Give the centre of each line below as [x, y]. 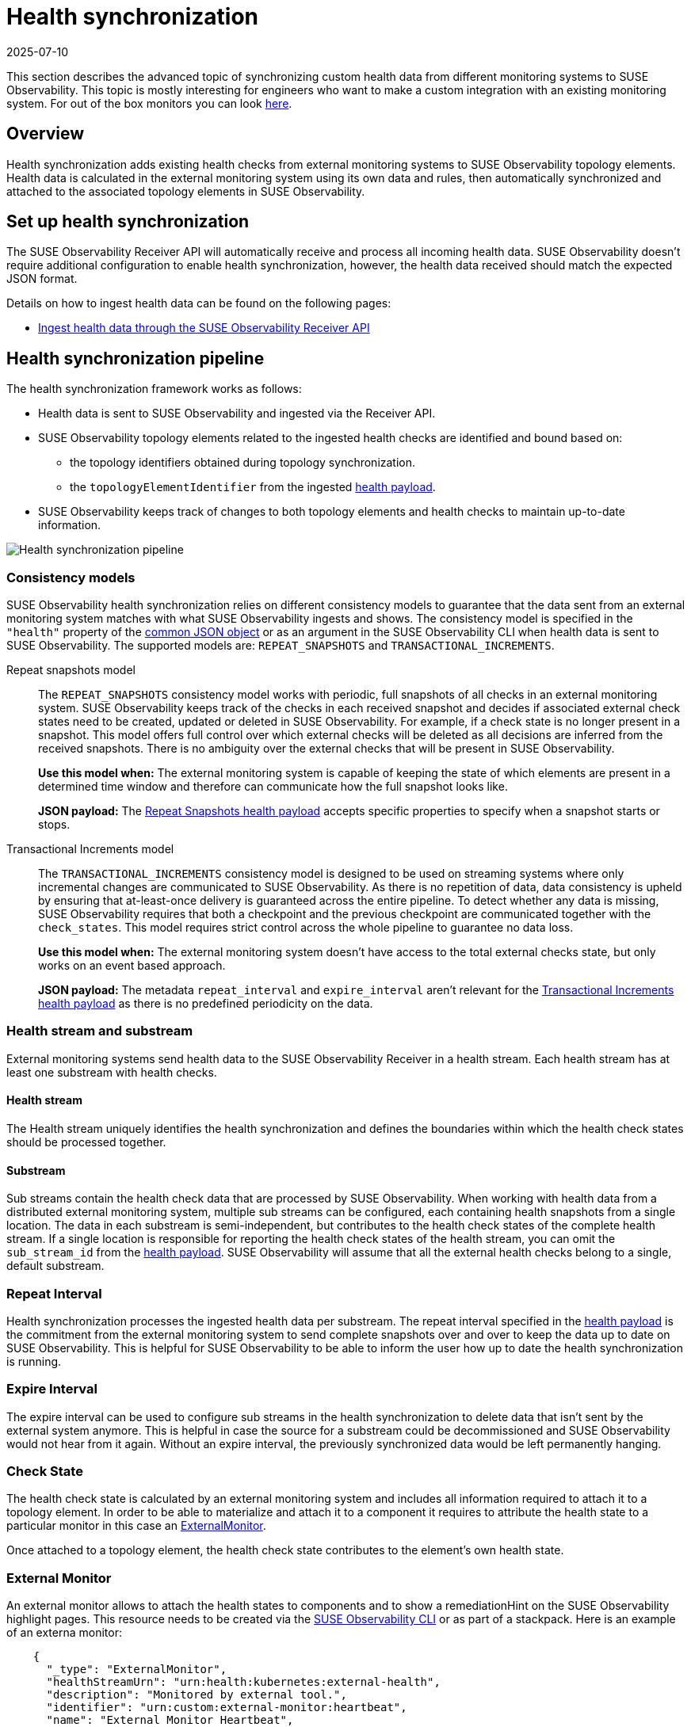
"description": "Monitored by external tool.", [197, 1695]
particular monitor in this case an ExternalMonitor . [136, 1526]
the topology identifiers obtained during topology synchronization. [243, 463]
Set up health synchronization [128, 222]
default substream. [55, 1266]
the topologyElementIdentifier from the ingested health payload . [253, 487]
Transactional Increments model [90, 849]
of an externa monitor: [64, 1633]
